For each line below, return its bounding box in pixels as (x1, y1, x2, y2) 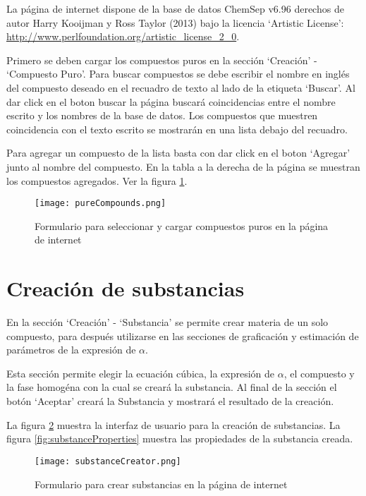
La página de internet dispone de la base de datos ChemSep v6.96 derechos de (6, 1, 344, 16)
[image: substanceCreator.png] (35, 456, 181, 466)
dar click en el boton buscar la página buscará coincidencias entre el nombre (6, 94, 336, 109)
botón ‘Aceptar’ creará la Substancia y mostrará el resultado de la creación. (6, 394, 334, 409)
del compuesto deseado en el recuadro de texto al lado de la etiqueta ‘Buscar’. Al (6, 80, 355, 95)
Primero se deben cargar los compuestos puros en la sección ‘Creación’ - (6, 52, 317, 67)
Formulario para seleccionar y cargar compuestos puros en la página (35, 218, 329, 233)
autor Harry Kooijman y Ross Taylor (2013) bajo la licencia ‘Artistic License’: (6, 15, 344, 30)
